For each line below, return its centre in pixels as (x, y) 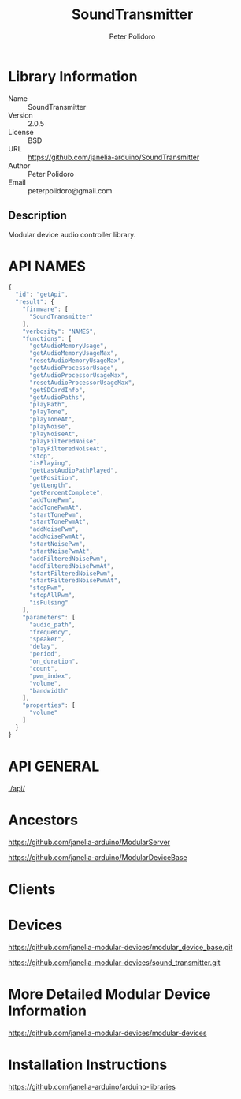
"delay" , (43, 647)
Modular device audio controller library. (72, 234)
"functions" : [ (47, 338)
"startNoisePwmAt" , (61, 551)
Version (20, 115)
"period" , (45, 654)
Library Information (73, 76)
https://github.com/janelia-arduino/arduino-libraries (92, 1086)
